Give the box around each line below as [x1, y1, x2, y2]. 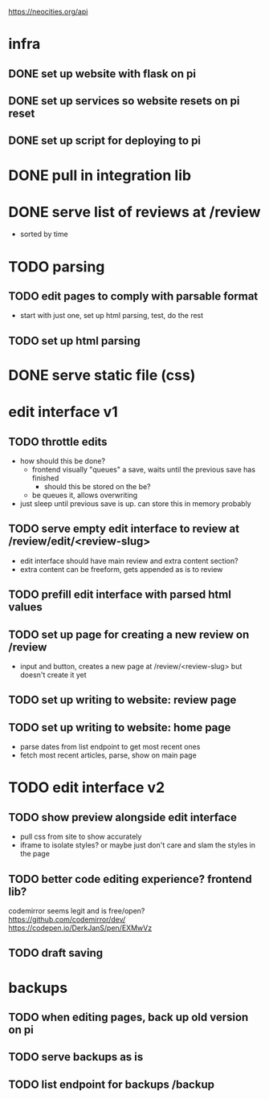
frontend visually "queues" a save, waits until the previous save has [31, 465, 255, 475]
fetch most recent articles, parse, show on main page [19, 750, 197, 760]
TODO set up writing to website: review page [8, 693, 237, 707]
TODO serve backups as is [8, 1050, 144, 1064]
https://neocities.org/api [8, 7, 88, 16]
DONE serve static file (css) [8, 366, 196, 385]
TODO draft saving [8, 946, 103, 960]
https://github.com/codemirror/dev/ [8, 915, 126, 925]
